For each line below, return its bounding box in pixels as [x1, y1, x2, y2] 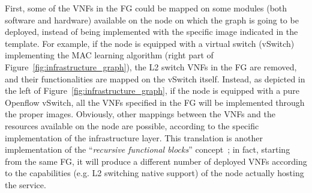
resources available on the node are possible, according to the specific [5, 119, 259, 132]
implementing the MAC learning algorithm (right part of [5, 49, 214, 61]
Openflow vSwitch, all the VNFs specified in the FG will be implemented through [5, 96, 305, 108]
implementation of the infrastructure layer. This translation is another [5, 131, 263, 144]
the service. [5, 178, 46, 191]
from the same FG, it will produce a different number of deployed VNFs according [5, 155, 307, 167]
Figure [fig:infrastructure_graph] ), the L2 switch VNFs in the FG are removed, [5, 60, 297, 73]
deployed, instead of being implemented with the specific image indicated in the [5, 25, 298, 38]
